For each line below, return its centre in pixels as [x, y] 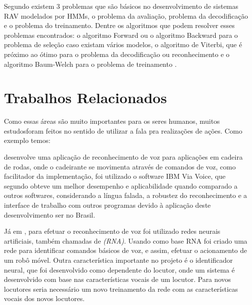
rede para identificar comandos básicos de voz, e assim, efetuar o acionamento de [126, 250]
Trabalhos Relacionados [85, 97]
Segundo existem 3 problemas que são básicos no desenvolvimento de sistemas [121, 6]
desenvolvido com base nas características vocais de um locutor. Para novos [118, 279]
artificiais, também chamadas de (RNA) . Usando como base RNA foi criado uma [126, 240]
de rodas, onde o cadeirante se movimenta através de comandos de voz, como [120, 166]
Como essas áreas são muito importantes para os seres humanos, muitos [112, 121]
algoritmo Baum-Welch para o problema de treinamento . [90, 64]
